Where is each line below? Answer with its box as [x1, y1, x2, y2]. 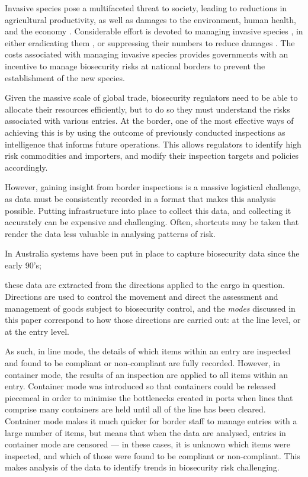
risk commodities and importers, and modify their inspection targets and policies [5, 149, 299, 162]
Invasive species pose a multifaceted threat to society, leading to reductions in [5, 2, 287, 14]
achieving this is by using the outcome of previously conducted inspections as [5, 126, 285, 138]
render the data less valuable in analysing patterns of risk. [5, 227, 216, 239]
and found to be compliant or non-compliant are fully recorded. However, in [5, 357, 280, 369]
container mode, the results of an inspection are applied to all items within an [5, 368, 288, 380]
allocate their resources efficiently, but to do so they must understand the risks [5, 103, 290, 115]
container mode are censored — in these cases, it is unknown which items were [5, 438, 290, 450]
